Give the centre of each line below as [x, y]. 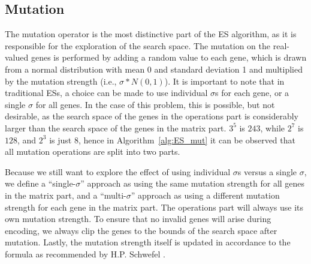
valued [17, 57]
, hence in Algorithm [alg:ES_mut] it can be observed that [187, 139]
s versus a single [267, 171]
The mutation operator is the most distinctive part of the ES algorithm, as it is [151, 34]
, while [272, 127]
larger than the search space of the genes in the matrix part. [116, 127]
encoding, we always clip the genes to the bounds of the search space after [141, 230]
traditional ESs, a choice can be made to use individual [106, 93]
